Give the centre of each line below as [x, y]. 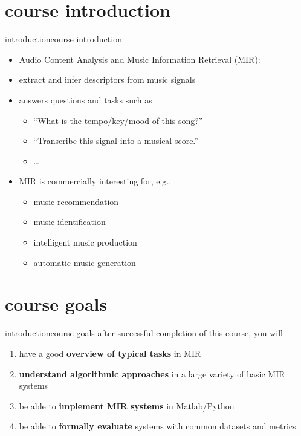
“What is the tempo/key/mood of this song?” [118, 120]
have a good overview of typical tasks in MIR [110, 353]
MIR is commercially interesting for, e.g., [95, 181]
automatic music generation [85, 262]
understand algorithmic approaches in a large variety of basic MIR [152, 373]
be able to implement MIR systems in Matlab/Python [127, 405]
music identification [70, 222]
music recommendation [76, 201]
